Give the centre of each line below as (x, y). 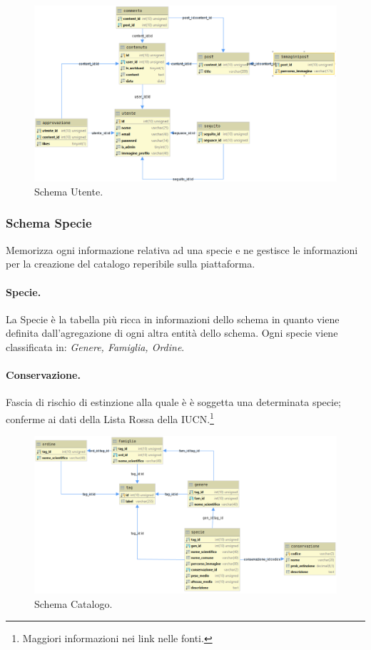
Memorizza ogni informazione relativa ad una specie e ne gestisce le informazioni (182, 249)
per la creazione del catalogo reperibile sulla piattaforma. (131, 264)
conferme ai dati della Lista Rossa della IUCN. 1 (110, 417)
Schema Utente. (69, 191)
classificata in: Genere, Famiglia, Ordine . (95, 346)
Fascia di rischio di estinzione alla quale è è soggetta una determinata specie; (174, 402)
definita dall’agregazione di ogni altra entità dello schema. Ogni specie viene (172, 333)
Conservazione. (43, 375)
